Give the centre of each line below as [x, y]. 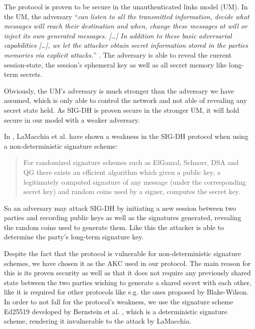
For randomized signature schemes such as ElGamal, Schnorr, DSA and [131, 162]
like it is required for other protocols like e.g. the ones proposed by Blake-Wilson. [126, 292]
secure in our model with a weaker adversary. [72, 119]
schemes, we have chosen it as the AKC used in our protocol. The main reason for [127, 263]
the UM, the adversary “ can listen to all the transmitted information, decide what [127, 16]
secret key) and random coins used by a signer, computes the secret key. [132, 191]
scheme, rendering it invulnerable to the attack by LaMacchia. [98, 321]
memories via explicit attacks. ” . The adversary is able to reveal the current [118, 54]
